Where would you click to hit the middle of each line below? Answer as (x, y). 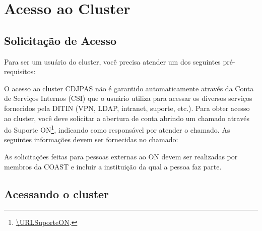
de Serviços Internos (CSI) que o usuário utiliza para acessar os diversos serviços (128, 98)
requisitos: (20, 71)
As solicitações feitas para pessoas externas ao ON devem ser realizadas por (121, 156)
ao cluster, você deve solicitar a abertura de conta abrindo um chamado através (127, 118)
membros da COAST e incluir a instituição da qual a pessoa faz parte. (113, 166)
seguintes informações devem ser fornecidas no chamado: (91, 139)
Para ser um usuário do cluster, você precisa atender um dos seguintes (112, 61)
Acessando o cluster (57, 193)
